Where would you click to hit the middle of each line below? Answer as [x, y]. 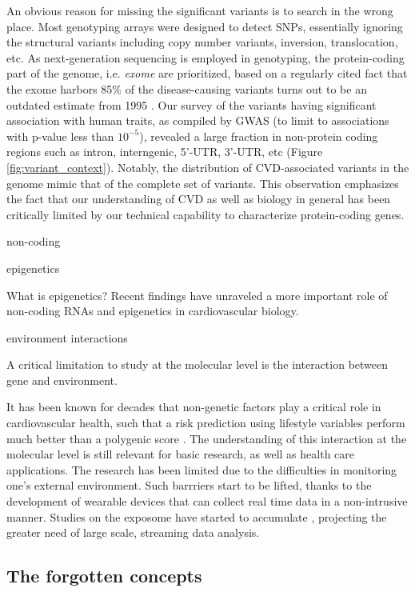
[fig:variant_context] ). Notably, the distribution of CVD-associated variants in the [208, 167]
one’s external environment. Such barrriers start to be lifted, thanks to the [189, 485]
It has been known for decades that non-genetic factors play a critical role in [194, 407]
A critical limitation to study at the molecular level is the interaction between [198, 364]
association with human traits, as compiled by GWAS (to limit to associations [198, 120]
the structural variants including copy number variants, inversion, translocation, [202, 42]
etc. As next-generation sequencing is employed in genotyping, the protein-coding [206, 57]
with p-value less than [60, 136]
